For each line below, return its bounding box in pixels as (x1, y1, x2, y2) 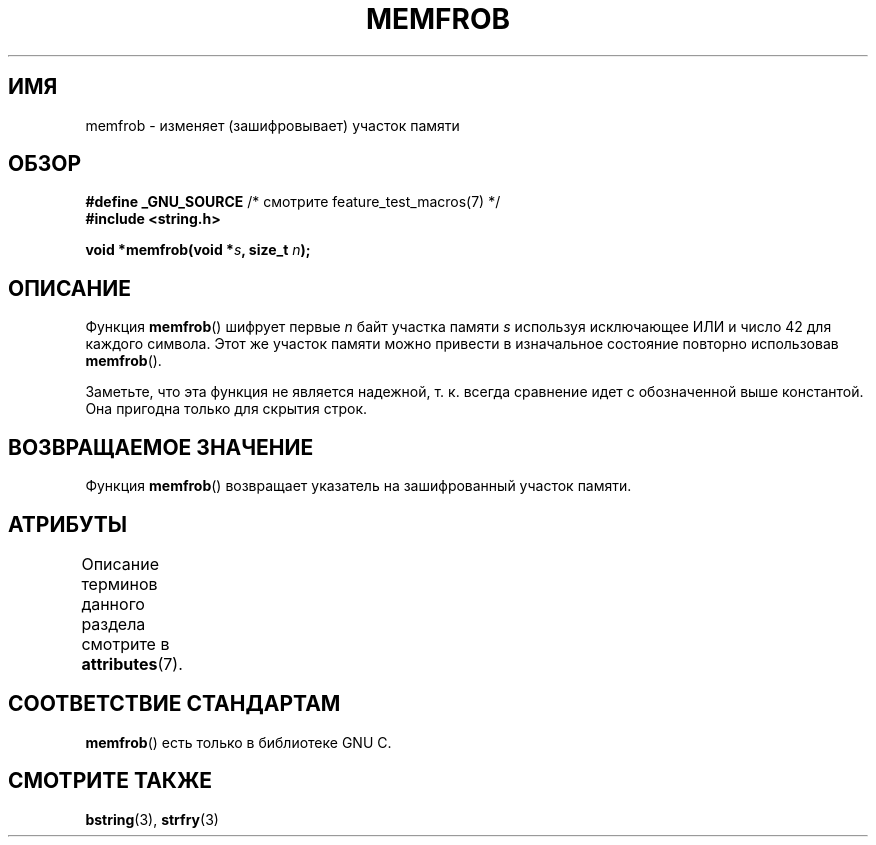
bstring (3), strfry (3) (85, 810, 219, 828)
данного (81, 593, 145, 614)
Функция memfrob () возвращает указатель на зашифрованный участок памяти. (85, 477, 632, 495)
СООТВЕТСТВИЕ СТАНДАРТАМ (8, 691, 341, 717)
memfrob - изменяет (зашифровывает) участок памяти (85, 116, 460, 134)
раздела (81, 613, 146, 634)
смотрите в (81, 633, 170, 654)
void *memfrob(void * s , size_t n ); (85, 241, 311, 259)
